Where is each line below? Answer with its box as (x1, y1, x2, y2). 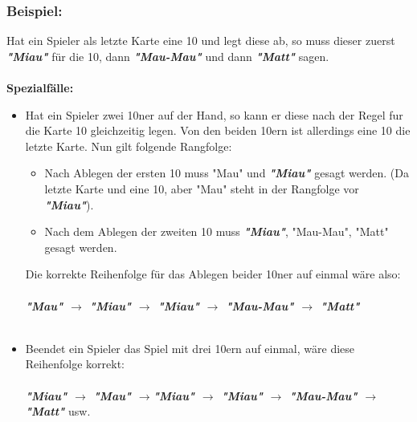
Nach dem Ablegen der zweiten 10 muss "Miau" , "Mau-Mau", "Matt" (44, 223, 389, 240)
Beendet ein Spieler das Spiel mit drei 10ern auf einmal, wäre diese (25, 339, 355, 356)
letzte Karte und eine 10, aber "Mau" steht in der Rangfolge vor (44, 180, 359, 197)
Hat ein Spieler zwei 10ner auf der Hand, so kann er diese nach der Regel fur (25, 106, 403, 123)
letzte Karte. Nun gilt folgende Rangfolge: (25, 137, 232, 154)
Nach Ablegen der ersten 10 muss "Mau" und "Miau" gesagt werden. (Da (44, 164, 409, 181)
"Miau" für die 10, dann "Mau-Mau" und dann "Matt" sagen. (6, 47, 329, 64)
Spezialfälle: (6, 79, 74, 95)
